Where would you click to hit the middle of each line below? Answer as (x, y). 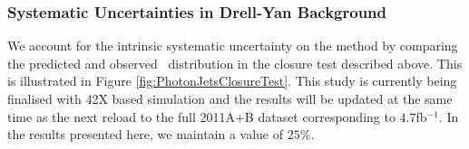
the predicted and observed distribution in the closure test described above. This (235, 63)
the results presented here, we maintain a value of (146, 134)
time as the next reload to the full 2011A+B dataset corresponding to (201, 116)
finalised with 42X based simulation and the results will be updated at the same (230, 98)
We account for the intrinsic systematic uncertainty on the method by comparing (233, 46)
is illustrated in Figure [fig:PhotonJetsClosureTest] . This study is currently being (232, 81)
